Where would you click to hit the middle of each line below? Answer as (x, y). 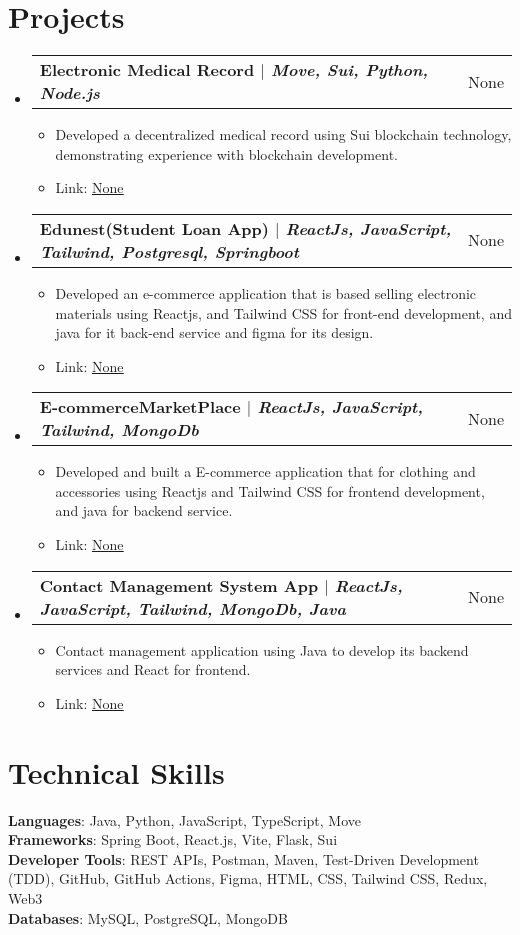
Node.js (69, 93)
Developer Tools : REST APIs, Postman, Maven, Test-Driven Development (243, 858)
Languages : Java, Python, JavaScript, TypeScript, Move (184, 819)
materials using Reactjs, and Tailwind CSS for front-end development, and (283, 312)
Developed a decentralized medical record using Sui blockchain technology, (283, 134)
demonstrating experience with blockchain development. (226, 153)
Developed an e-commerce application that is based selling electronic (266, 292)
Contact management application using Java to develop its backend (262, 649)
